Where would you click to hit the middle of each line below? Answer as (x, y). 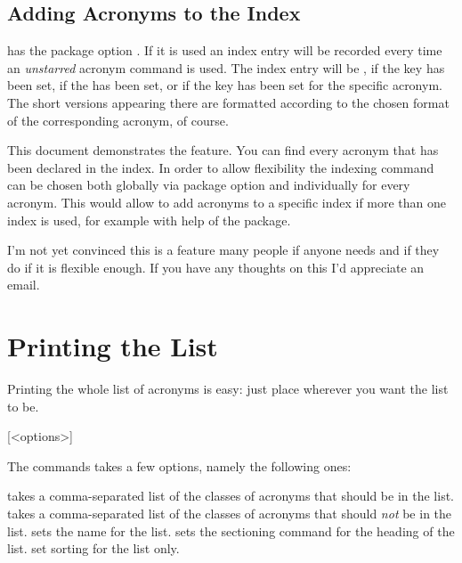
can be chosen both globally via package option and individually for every (209, 185)
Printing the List (113, 346)
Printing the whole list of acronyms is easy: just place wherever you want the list (228, 389)
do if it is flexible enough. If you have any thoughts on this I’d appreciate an (216, 267)
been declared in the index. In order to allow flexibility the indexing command (221, 167)
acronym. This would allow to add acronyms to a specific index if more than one (227, 202)
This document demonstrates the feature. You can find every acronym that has (223, 150)
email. (24, 285)
